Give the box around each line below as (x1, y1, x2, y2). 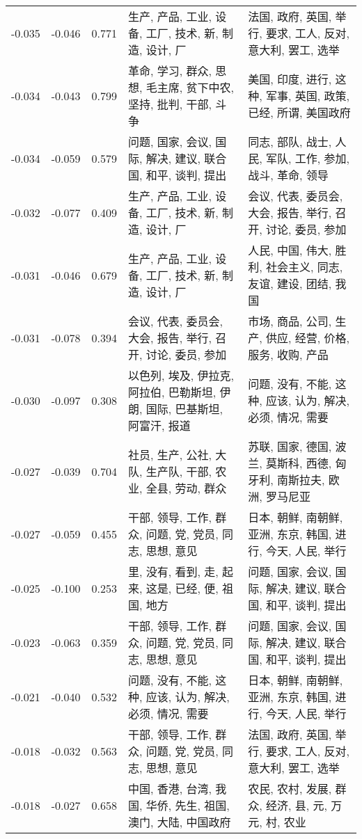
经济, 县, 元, (265, 797, 327, 813)
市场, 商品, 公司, (248, 313, 332, 329)
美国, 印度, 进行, (248, 71, 332, 87)
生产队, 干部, (145, 463, 212, 479)
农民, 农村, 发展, (248, 781, 332, 797)
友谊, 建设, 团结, (248, 275, 332, 291)
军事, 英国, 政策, (265, 88, 349, 104)
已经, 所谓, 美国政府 (248, 104, 351, 120)
